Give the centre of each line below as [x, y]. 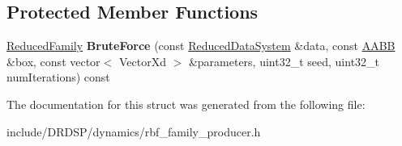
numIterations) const [58, 77]
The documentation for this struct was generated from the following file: [186, 104]
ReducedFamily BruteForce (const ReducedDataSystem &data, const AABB [201, 46]
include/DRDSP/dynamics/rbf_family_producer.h [134, 131]
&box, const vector [53, 61]
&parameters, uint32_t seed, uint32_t [284, 61]
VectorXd [142, 61]
